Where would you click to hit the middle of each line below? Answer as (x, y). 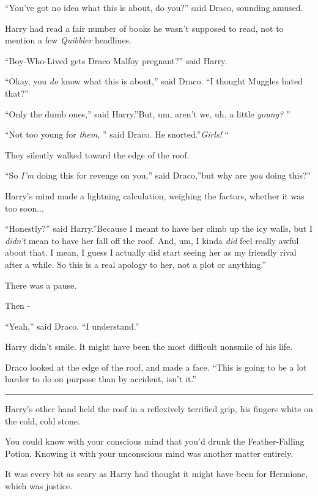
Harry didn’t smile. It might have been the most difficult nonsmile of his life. (149, 346)
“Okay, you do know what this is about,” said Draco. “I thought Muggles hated (154, 81)
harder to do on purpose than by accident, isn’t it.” (101, 379)
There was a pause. (41, 285)
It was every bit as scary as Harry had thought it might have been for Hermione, (157, 474)
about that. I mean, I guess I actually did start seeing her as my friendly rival (151, 252)
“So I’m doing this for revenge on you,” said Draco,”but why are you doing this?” (158, 175)
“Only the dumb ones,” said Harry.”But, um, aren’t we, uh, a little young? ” (148, 113)
